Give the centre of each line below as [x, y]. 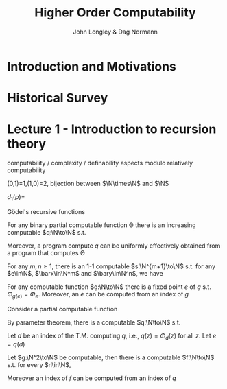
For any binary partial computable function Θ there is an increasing [102, 225]
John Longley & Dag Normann [115, 32]
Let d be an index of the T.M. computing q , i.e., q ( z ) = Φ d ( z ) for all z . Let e [112, 336]
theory [27, 144]
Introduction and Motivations [92, 66]
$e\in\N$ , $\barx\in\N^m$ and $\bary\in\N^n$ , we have [85, 273]
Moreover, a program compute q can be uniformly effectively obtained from [114, 246]
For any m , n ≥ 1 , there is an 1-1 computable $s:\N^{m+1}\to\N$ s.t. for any [111, 266]
